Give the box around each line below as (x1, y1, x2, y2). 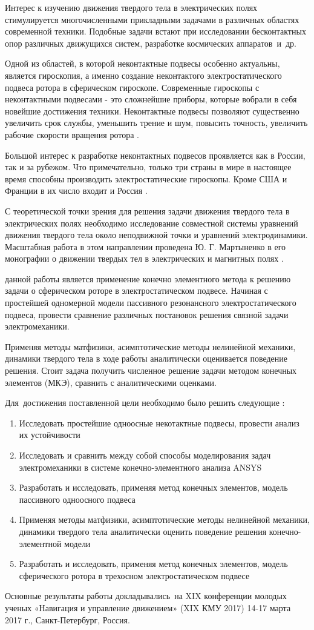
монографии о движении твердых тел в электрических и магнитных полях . (5, 252, 284, 265)
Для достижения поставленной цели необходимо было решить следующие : (5, 396, 285, 409)
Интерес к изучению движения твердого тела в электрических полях (5, 1, 258, 13)
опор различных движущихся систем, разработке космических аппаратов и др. (5, 36, 296, 49)
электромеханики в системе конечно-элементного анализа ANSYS (19, 460, 262, 473)
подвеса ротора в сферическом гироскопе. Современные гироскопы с (5, 81, 260, 93)
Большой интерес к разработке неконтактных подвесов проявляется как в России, (5, 148, 306, 161)
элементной (19, 537, 62, 549)
